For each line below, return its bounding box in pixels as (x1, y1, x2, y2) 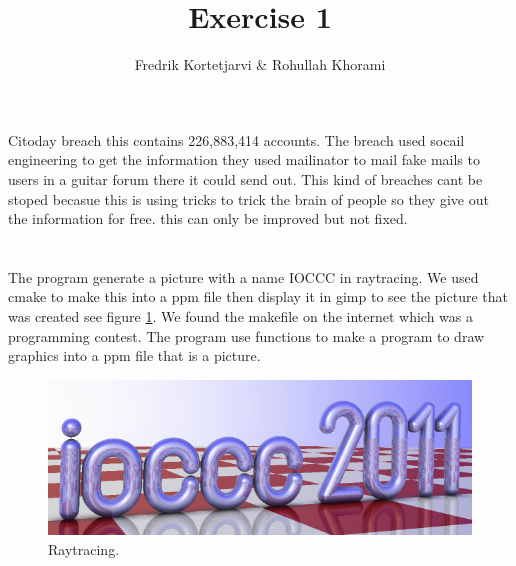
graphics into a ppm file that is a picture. (8, 345, 261, 366)
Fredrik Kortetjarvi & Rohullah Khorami (134, 54, 386, 75)
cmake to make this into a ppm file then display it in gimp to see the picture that (8, 286, 508, 307)
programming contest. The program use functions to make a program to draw (8, 325, 485, 346)
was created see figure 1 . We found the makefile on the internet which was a (8, 306, 474, 327)
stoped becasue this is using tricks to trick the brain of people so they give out (8, 188, 489, 209)
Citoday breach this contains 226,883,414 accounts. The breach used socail (8, 129, 465, 150)
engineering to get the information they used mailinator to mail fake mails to (8, 149, 480, 170)
